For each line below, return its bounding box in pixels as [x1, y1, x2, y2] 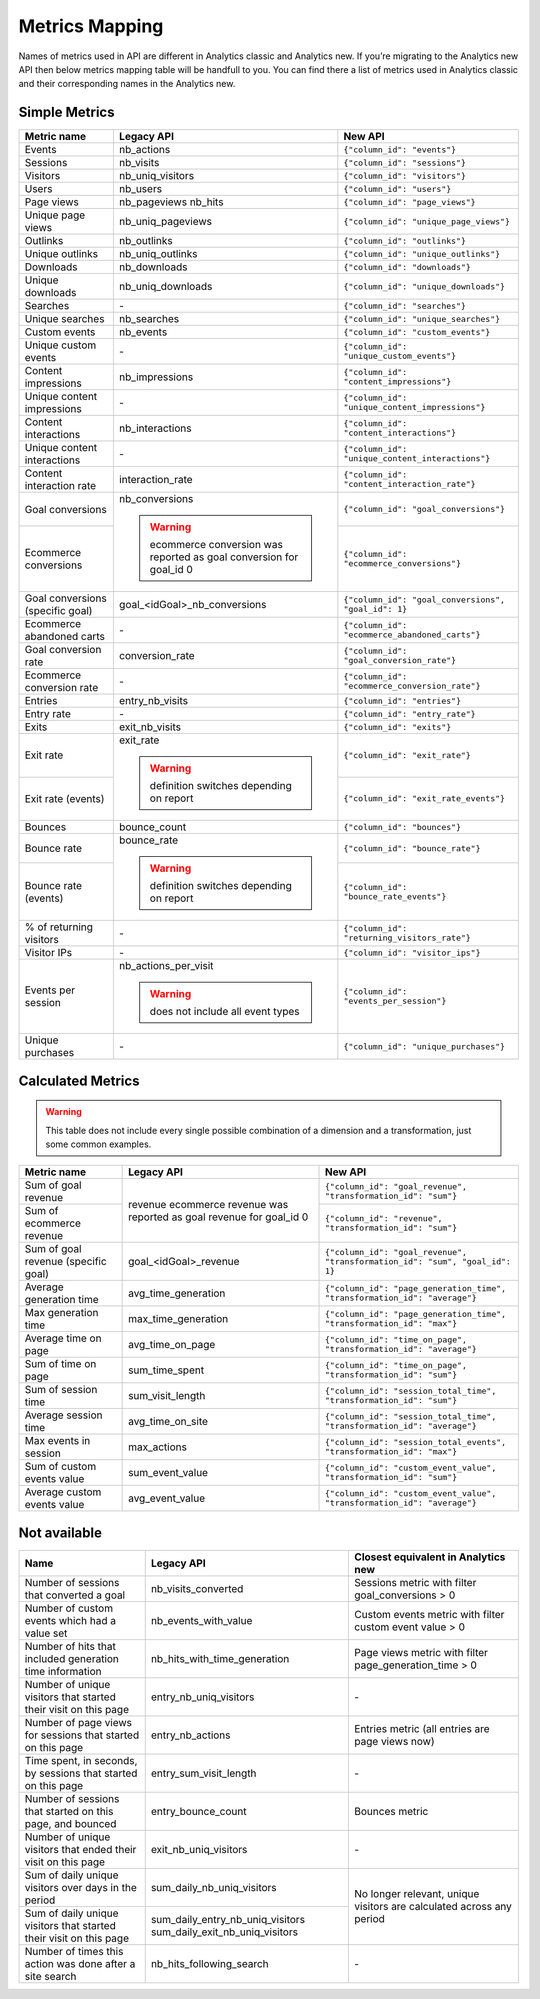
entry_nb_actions [150, 1728, 231, 1742]
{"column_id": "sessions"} [343, 157, 467, 168]
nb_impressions [118, 370, 194, 384]
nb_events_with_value [150, 1613, 253, 1627]
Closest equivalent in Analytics [354, 1550, 506, 1564]
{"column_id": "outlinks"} [343, 235, 467, 246]
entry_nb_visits [118, 694, 189, 708]
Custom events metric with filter [354, 1607, 505, 1621]
